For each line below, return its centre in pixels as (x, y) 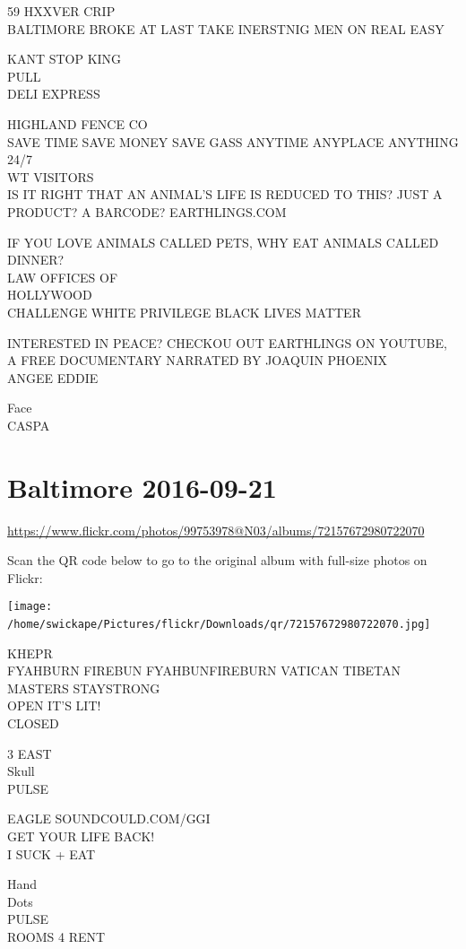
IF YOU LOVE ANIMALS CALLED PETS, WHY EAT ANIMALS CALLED (223, 242)
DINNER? (36, 260)
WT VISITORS (51, 176)
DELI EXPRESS (54, 94)
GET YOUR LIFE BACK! (81, 836)
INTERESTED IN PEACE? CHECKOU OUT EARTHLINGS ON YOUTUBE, (227, 342)
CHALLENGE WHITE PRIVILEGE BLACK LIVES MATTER (184, 312)
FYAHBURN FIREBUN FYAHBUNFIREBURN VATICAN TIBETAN (204, 670)
